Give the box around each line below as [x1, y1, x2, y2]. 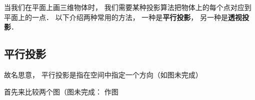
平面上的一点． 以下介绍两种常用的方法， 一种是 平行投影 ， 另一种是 [4, 11, 228, 22]
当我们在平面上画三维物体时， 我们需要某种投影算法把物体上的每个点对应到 [4, 2, 251, 12]
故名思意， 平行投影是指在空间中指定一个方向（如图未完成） [4, 69, 202, 79]
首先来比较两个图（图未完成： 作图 [4, 86, 118, 96]
